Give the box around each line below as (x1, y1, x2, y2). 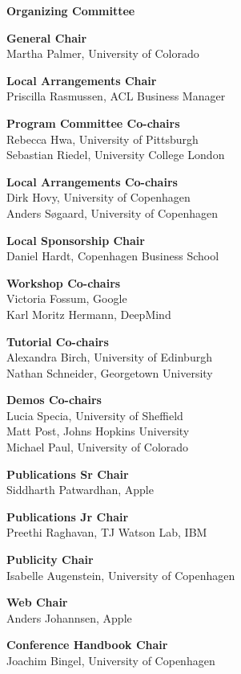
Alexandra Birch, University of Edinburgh (6, 349, 212, 366)
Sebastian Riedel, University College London (6, 146, 225, 163)
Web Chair (6, 594, 68, 611)
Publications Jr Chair (6, 508, 129, 525)
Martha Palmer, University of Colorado (6, 45, 199, 62)
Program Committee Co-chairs (6, 114, 180, 131)
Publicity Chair (6, 551, 94, 568)
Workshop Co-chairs (6, 274, 121, 291)
